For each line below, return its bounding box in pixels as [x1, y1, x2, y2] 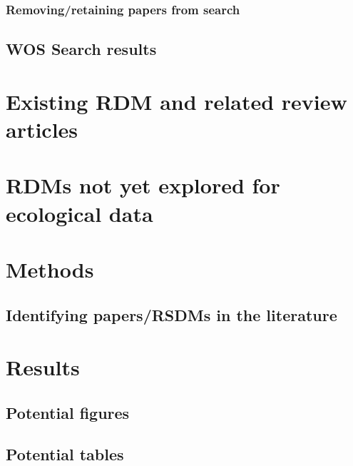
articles [6, 115, 78, 143]
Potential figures [6, 401, 130, 423]
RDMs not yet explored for [6, 171, 280, 200]
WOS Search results [6, 38, 157, 60]
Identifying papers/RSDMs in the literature [6, 303, 337, 325]
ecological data [6, 198, 153, 228]
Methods [6, 254, 94, 283]
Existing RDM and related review [6, 86, 347, 116]
